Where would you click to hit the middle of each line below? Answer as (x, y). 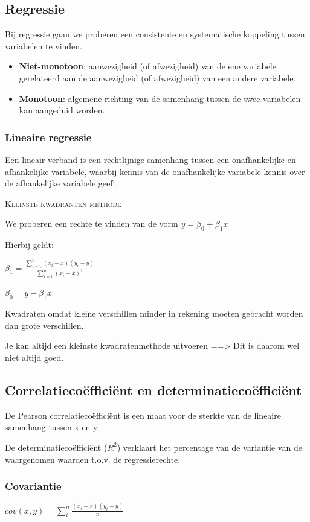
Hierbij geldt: (29, 245)
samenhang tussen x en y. (52, 427)
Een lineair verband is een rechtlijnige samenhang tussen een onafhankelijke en (150, 159)
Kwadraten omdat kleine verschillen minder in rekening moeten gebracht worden (154, 314)
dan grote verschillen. (44, 325)
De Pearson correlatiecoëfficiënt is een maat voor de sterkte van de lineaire (143, 415)
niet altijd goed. (34, 357)
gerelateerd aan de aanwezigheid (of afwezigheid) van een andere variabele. (157, 78)
